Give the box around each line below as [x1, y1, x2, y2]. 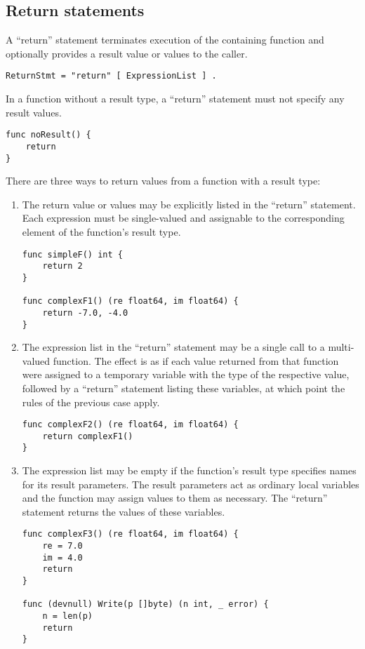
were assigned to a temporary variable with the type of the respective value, [22, 367, 350, 382]
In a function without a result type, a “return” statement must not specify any [6, 91, 345, 106]
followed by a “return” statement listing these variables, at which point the [22, 380, 345, 395]
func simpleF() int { [22, 249, 123, 260]
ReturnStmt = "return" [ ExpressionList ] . [6, 71, 217, 81]
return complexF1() [42, 431, 133, 441]
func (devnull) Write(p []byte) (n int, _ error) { [22, 599, 269, 610]
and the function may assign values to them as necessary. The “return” [22, 490, 328, 505]
